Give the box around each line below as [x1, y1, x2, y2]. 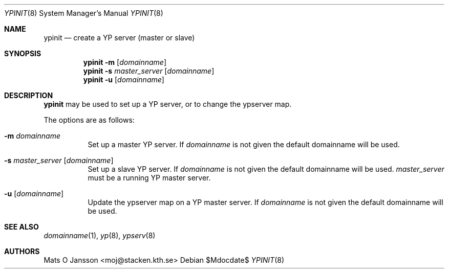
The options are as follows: [44, 116, 135, 124]
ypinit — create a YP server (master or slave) [44, 33, 195, 42]
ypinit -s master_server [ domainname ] [83, 66, 215, 75]
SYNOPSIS [4, 49, 41, 58]
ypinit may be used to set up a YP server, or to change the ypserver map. [44, 100, 292, 108]
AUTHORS [4, 247, 40, 256]
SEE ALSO [4, 222, 39, 231]
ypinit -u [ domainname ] [83, 75, 164, 84]
